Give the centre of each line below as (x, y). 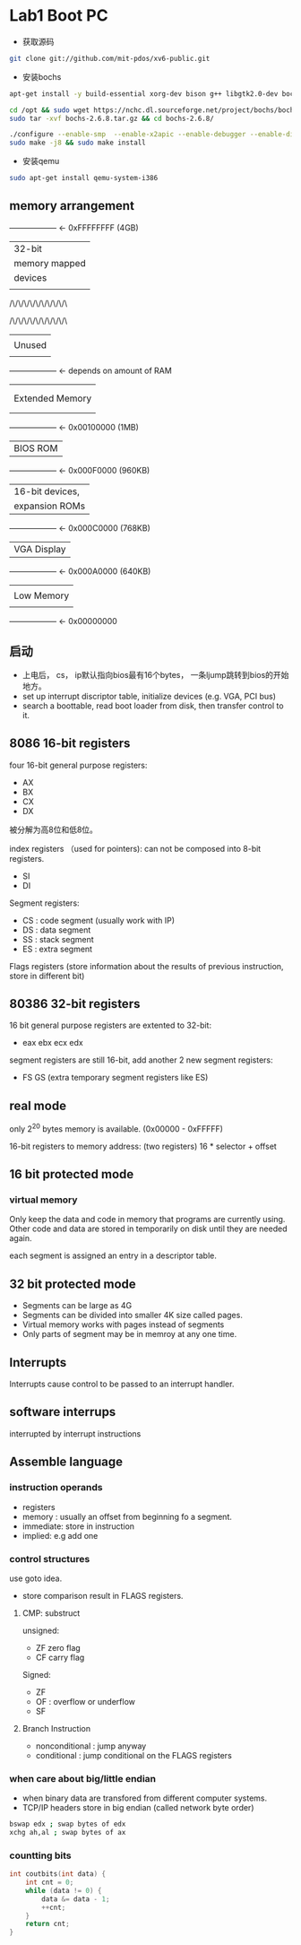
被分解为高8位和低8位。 (54, 829)
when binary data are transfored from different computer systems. (145, 1798)
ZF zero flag (58, 1647)
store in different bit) (47, 976)
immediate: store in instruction (78, 1526)
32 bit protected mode (73, 1284)
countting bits (40, 1855)
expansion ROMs (50, 506)
